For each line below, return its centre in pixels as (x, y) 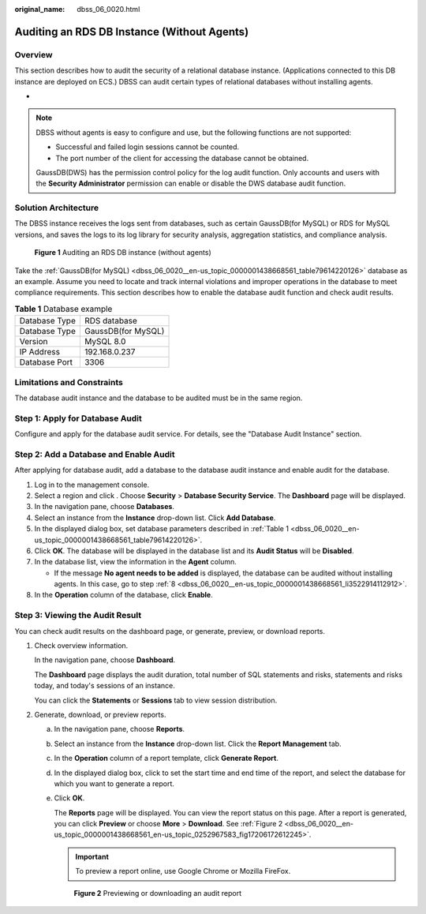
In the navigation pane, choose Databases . (105, 507)
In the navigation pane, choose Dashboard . (105, 660)
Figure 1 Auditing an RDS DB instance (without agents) (123, 253)
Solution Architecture (56, 208)
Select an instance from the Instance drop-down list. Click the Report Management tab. (198, 744)
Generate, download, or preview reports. (100, 714)
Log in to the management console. (92, 485)
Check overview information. (81, 646)
